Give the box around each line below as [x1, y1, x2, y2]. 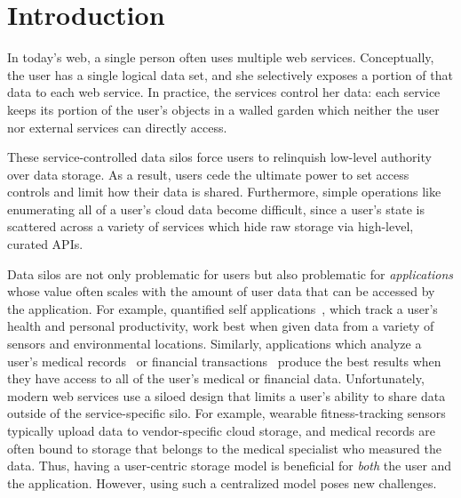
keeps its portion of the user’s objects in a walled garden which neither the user [7, 100, 440, 118]
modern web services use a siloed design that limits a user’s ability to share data [7, 386, 446, 405]
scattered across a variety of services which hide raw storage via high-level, [7, 217, 414, 236]
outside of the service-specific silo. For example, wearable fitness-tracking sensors [7, 404, 446, 422]
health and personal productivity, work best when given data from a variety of [7, 317, 434, 335]
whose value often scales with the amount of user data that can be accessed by [7, 282, 435, 301]
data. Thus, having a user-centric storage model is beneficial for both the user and [7, 456, 452, 475]
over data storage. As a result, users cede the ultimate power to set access [7, 165, 409, 183]
